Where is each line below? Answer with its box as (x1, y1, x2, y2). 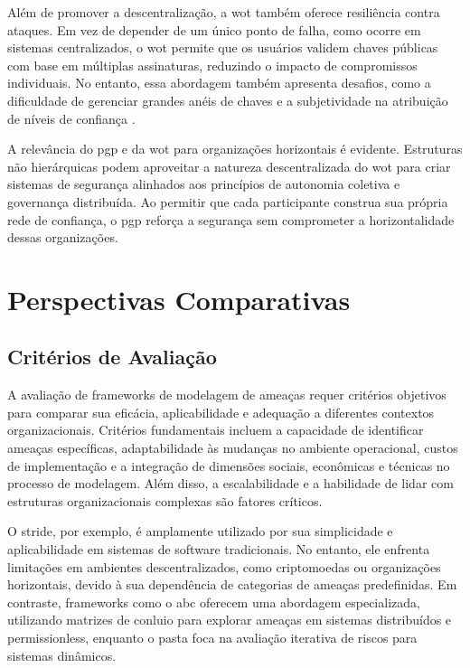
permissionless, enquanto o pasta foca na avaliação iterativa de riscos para (7, 628, 418, 647)
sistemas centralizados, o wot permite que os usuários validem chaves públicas (7, 38, 438, 57)
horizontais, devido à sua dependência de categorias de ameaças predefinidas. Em (7, 575, 457, 594)
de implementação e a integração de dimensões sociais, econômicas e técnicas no (7, 456, 450, 475)
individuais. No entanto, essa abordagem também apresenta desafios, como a (7, 73, 431, 92)
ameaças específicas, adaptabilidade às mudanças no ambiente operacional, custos (7, 438, 458, 457)
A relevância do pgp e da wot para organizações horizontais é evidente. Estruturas (7, 139, 463, 158)
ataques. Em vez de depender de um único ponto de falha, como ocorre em (7, 20, 421, 39)
